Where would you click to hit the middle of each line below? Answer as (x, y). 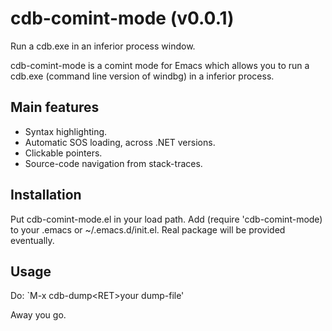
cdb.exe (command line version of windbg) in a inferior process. (142, 76)
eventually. (32, 240)
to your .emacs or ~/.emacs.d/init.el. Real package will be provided (148, 229)
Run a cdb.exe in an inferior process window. (103, 46)
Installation (46, 195)
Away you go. (38, 315)
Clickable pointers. (63, 153)
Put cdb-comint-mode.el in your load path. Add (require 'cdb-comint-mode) (166, 219)
